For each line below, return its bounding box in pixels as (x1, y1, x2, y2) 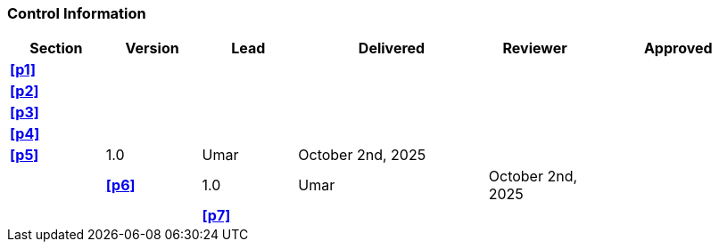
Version (125, 39, 179, 58)
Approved (643, 39, 713, 58)
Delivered (358, 39, 426, 58)
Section (29, 39, 83, 58)
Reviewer (502, 39, 567, 58)
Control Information (7, 4, 146, 22)
